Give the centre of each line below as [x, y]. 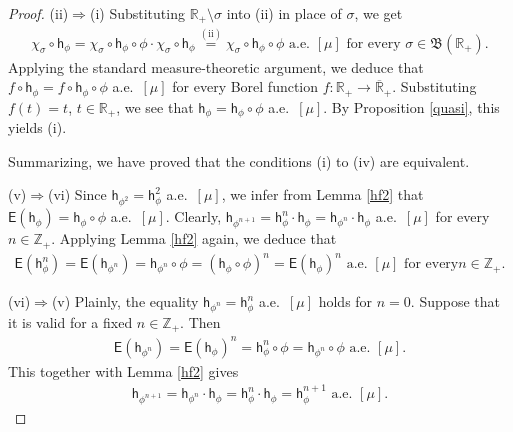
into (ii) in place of [284, 13]
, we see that [155, 106]
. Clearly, [193, 216]
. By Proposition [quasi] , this [411, 106]
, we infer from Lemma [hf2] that [322, 194]
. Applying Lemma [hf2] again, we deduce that [194, 238]
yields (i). [37, 127]
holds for [345, 301]
